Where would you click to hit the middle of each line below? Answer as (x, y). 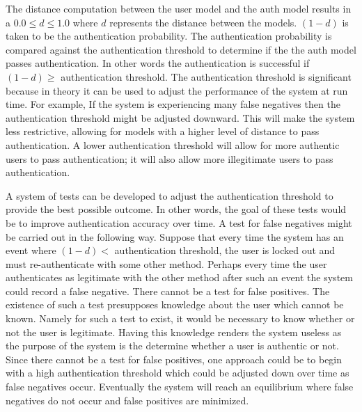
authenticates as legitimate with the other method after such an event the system (179, 277)
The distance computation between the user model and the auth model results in (179, 8)
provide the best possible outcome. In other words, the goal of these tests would (176, 209)
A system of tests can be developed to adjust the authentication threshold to (170, 195)
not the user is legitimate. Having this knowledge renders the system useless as (174, 332)
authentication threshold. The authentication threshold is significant (206, 76)
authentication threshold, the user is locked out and (225, 250)
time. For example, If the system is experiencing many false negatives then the (173, 104)
